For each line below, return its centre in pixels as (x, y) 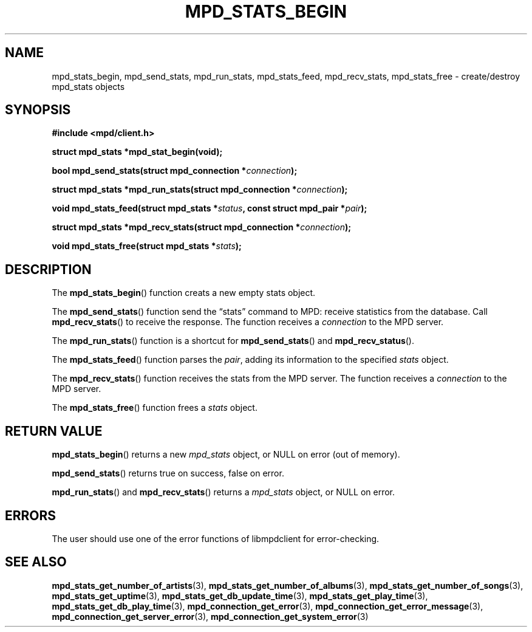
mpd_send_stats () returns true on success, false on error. (168, 473)
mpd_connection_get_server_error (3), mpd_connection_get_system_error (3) (210, 616)
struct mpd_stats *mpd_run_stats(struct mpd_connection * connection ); (200, 190)
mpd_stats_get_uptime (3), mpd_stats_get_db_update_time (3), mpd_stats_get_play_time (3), (240, 596)
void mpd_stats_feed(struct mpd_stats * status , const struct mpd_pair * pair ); (210, 208)
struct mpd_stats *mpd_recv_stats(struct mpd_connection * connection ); (202, 227)
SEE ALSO (36, 562)
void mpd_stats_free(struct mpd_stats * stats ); (147, 246)
